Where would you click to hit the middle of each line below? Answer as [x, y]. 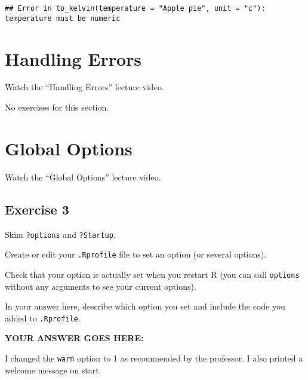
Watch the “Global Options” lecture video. [83, 177]
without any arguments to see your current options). [101, 286]
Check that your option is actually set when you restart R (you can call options [152, 274]
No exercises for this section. [57, 107]
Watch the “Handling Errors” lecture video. [84, 87]
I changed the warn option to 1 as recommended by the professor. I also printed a [154, 358]
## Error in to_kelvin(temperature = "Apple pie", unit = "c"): [135, 8]
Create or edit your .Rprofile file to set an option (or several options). [136, 254]
